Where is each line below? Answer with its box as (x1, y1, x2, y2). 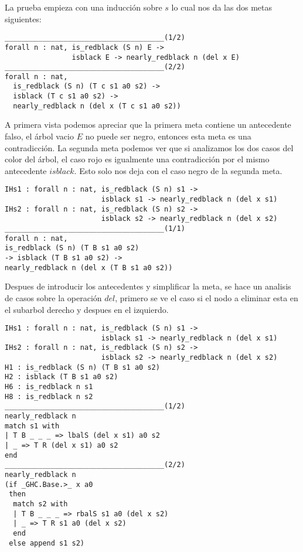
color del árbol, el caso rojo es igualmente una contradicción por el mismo (5, 153, 270, 165)
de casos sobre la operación (5, 291, 102, 304)
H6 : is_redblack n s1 (5, 383, 93, 391)
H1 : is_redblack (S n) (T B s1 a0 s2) (5, 363, 160, 372)
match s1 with (5, 421, 60, 430)
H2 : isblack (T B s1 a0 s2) (5, 373, 118, 381)
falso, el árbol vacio (5, 130, 74, 142)
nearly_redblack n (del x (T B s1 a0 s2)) (5, 263, 173, 272)
